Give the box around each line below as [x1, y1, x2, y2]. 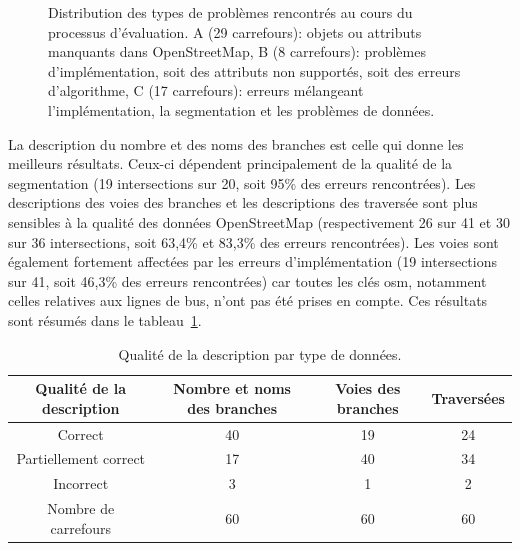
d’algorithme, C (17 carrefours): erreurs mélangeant [48, 80, 364, 101]
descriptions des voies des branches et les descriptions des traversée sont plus [8, 192, 478, 213]
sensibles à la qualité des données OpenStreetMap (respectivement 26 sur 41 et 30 [8, 211, 510, 232]
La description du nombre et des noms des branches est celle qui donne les [8, 133, 464, 154]
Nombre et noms [173, 378, 291, 399]
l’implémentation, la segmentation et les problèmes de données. [48, 99, 435, 120]
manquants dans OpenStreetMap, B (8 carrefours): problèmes [48, 41, 426, 62]
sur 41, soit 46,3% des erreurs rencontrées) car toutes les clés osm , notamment [8, 270, 487, 291]
